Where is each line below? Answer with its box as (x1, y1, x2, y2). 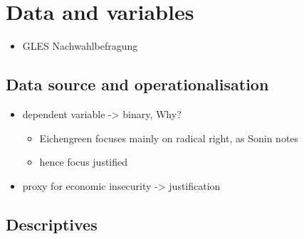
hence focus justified (39, 154, 128, 169)
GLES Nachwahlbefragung (22, 38, 138, 53)
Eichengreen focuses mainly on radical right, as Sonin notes (39, 130, 299, 145)
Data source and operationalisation (6, 73, 269, 95)
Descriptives (6, 213, 98, 235)
